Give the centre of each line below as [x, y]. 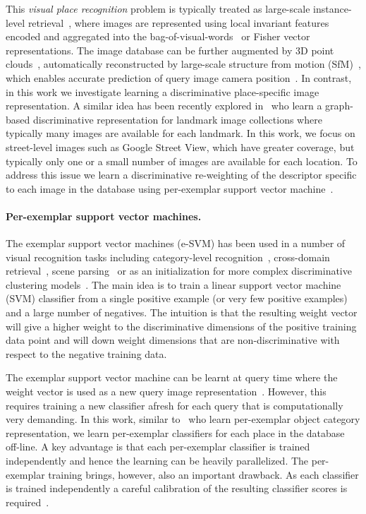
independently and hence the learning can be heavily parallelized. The [157, 461]
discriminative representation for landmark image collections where [177, 119]
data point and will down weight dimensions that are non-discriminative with [173, 340]
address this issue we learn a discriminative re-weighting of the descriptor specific [181, 175]
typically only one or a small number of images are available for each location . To [182, 161]
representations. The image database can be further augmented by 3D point [170, 50]
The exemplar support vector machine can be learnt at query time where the [172, 377]
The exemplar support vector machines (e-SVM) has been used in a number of [176, 243]
